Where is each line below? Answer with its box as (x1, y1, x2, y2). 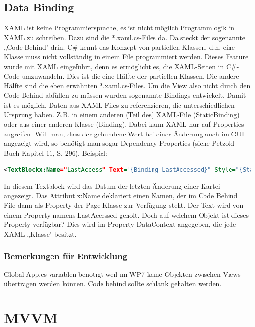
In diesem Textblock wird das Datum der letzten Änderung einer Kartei (4, 181, 220, 191)
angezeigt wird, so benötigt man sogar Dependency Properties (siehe (4, 138, 210, 148)
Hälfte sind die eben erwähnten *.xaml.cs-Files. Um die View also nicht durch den (4, 80, 251, 90)
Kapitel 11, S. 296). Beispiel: (21, 147, 107, 158)
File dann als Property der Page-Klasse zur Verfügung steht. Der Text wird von (4, 200, 244, 210)
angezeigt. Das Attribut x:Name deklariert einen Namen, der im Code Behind (4, 190, 238, 200)
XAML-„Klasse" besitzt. (4, 229, 76, 239)
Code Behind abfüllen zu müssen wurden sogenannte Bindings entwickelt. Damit (4, 90, 246, 100)
